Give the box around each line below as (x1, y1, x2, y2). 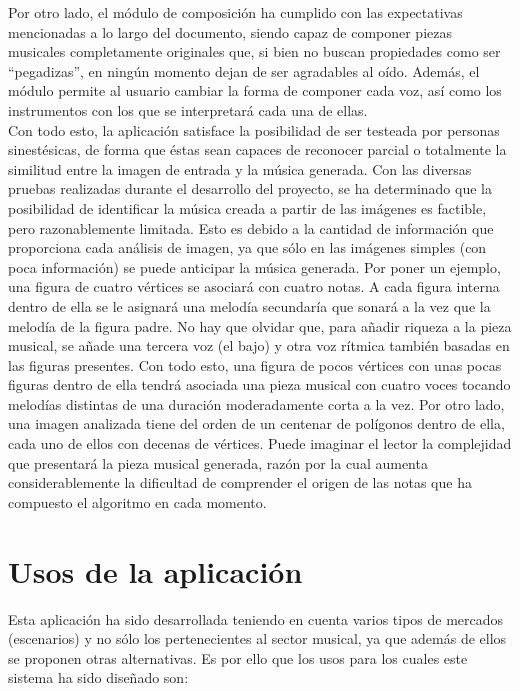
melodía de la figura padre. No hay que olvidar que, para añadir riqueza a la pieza (8, 315, 512, 336)
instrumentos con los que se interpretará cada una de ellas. (8, 99, 368, 120)
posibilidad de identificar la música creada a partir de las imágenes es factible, (8, 197, 487, 218)
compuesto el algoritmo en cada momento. (8, 491, 267, 512)
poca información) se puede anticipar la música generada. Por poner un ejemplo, (8, 256, 501, 277)
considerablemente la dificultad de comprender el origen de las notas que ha (8, 472, 472, 493)
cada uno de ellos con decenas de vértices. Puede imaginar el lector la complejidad (8, 433, 512, 454)
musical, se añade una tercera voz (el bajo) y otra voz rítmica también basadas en (8, 335, 510, 356)
